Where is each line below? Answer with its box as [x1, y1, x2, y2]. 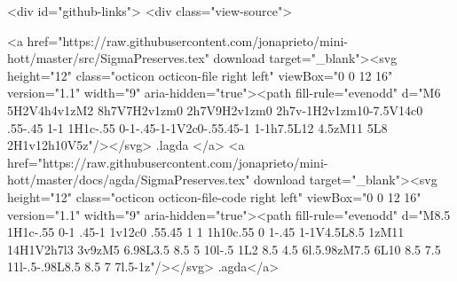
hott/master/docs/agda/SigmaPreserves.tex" [7, 170, 250, 189]
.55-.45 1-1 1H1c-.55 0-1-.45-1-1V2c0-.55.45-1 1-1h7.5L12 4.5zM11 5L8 [7, 118, 388, 137]
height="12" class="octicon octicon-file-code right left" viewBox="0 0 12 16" [7, 187, 422, 206]
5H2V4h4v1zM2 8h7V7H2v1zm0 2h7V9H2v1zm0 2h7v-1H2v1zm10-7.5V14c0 [7, 100, 423, 119]
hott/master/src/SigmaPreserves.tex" [7, 49, 209, 67]
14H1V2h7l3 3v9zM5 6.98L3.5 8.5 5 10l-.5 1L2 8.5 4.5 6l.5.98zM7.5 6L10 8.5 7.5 [7, 239, 441, 258]
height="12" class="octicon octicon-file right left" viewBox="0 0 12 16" [7, 66, 393, 84]
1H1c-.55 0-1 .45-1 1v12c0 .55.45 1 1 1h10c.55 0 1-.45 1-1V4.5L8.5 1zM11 [7, 223, 405, 241]
